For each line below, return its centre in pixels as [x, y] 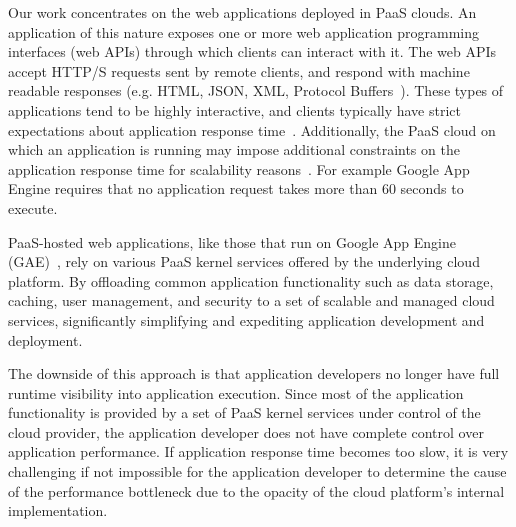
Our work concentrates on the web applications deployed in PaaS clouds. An [242, 12]
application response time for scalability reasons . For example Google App [239, 168]
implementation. [58, 510]
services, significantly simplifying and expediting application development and [246, 319]
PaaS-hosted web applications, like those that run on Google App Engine [232, 241]
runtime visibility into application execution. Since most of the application [236, 392]
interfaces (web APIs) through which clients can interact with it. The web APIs [252, 51]
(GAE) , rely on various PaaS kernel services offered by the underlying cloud [244, 261]
